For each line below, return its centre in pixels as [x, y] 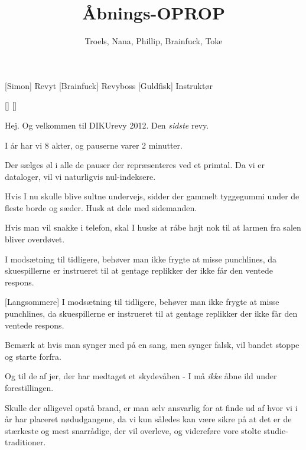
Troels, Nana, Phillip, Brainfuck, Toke [154, 41]
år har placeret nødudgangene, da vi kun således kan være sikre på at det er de [148, 419]
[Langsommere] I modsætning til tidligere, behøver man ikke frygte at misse [142, 302]
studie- [276, 430]
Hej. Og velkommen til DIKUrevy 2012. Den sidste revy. [107, 125]
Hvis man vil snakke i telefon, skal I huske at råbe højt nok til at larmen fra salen [153, 227]
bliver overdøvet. [35, 239]
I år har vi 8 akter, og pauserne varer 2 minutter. [94, 145]
